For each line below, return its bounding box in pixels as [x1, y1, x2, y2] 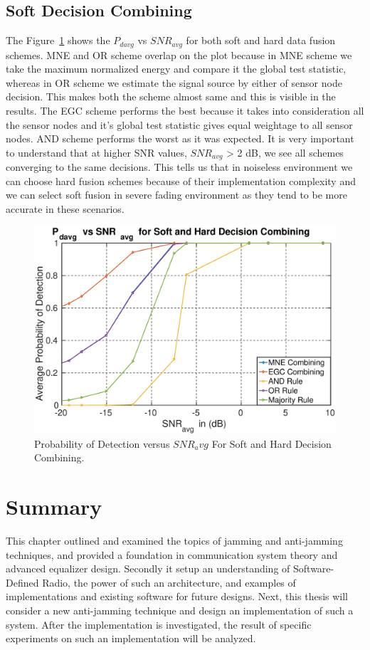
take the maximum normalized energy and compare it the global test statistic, [6, 61, 347, 76]
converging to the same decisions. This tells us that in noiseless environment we [6, 159, 353, 174]
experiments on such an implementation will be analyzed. [6, 631, 256, 646]
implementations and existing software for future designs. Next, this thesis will [6, 589, 349, 604]
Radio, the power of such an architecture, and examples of [42, 575, 296, 589]
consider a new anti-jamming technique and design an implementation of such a [6, 603, 354, 618]
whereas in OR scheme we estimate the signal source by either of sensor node [6, 75, 342, 90]
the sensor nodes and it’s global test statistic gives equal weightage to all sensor [6, 117, 353, 132]
